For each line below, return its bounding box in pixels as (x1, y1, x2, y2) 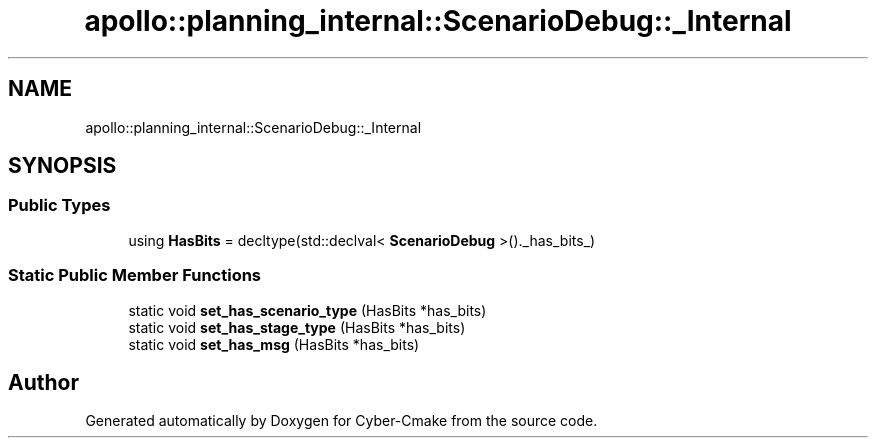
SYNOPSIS (8, 153, 117, 179)
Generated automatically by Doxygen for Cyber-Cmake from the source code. (85, 412, 598, 430)
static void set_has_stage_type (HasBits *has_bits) (128, 318, 466, 336)
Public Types (8, 195, 111, 216)
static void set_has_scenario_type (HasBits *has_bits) (128, 301, 487, 319)
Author (8, 369, 79, 395)
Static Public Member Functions (8, 265, 262, 286)
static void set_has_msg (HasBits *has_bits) (128, 335, 420, 353)
